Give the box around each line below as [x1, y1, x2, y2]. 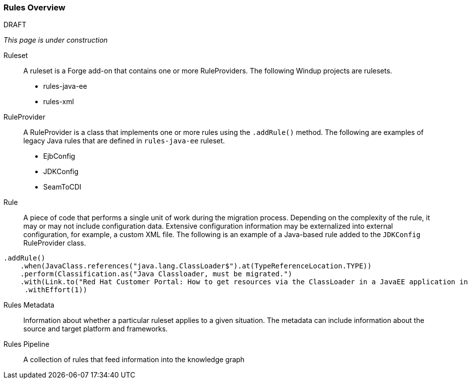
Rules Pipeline [3, 340, 50, 349]
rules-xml [43, 97, 74, 106]
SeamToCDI [43, 183, 81, 191]
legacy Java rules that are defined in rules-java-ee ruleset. [23, 136, 225, 145]
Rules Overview [3, 2, 66, 12]
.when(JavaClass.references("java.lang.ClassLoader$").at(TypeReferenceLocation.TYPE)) [20, 262, 372, 270]
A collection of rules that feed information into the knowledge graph [23, 355, 245, 364]
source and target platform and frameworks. [23, 324, 168, 333]
